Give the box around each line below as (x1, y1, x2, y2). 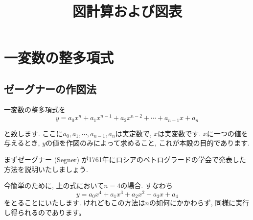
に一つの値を (207, 128, 248, 138)
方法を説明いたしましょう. (4, 164, 88, 174)
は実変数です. (158, 128, 201, 138)
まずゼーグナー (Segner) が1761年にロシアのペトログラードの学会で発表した (4, 154, 246, 165)
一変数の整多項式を (4, 104, 66, 114)
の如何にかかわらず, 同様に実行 (149, 197, 250, 208)
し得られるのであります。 (4, 207, 86, 217)
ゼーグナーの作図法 (4, 81, 96, 96)
